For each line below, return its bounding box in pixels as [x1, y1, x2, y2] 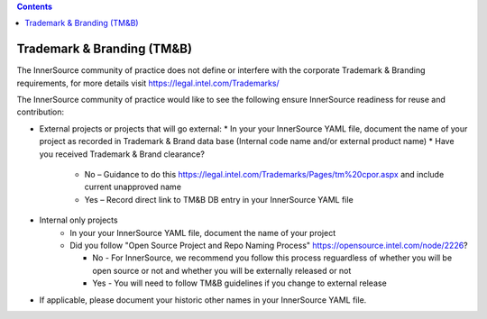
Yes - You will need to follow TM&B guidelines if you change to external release [92, 278, 387, 288]
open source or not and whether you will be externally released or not [92, 265, 352, 276]
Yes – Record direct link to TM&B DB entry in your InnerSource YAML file [84, 194, 354, 205]
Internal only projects [39, 214, 118, 225]
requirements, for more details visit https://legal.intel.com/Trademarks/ [16, 77, 280, 88]
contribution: [16, 106, 65, 117]
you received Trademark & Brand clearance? [39, 149, 205, 159]
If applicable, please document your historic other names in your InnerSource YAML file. [39, 294, 367, 305]
